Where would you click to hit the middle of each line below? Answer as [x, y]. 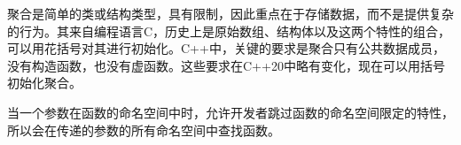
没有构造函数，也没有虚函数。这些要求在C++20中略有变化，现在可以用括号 [226, 65]
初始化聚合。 [44, 83]
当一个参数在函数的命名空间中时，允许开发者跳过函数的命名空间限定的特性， [230, 112]
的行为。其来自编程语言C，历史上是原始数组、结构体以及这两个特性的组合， [229, 31]
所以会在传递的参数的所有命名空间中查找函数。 [144, 130]
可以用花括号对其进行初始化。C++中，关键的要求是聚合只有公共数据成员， [226, 48]
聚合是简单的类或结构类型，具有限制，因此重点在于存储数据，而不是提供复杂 [230, 13]
